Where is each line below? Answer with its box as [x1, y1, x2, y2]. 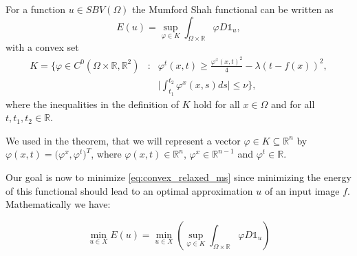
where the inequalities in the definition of [6, 96, 180, 111]
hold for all [193, 96, 240, 111]
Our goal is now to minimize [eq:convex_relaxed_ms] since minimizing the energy [6, 170, 351, 184]
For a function [6, 2, 65, 16]
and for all [270, 96, 315, 111]
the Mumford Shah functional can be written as [132, 2, 334, 16]
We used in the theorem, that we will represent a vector [6, 133, 241, 147]
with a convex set [6, 40, 79, 54]
